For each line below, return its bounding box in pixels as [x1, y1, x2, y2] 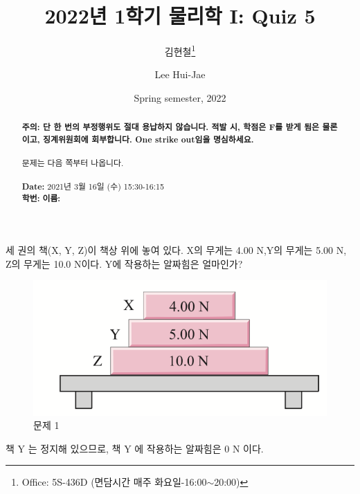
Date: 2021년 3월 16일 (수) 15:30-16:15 [21, 180, 164, 192]
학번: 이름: [21, 192, 61, 205]
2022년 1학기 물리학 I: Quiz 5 [44, 1, 316, 30]
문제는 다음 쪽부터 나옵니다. [21, 157, 124, 169]
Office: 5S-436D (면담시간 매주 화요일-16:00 [21, 475, 207, 489]
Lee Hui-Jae [154, 67, 206, 82]
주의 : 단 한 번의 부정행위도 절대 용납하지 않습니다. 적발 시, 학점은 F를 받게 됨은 [21, 121, 320, 134]
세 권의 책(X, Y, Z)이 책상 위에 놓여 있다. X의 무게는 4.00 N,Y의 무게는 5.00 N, [6, 242, 347, 257]
